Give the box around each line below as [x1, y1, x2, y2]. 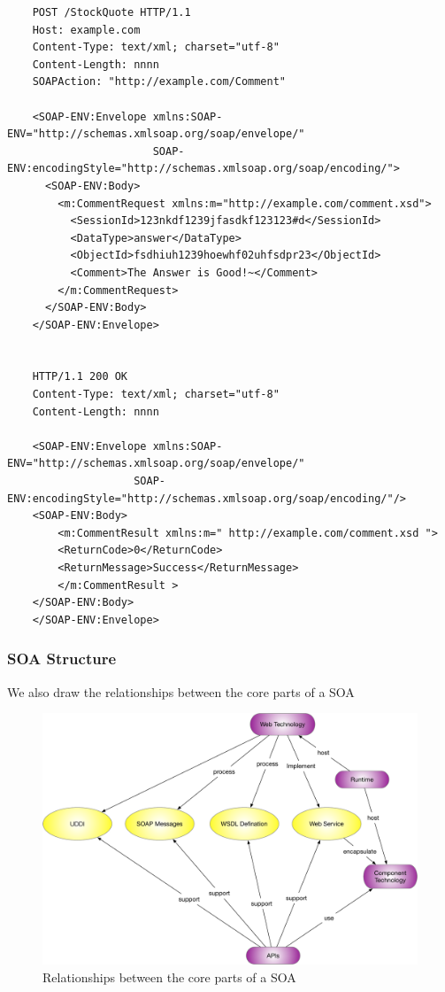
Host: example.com [32, 23, 141, 36]
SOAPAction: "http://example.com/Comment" [32, 75, 286, 89]
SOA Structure [7, 647, 117, 670]
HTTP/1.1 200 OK [32, 370, 128, 384]
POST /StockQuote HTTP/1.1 [32, 6, 191, 19]
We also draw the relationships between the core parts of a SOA [7, 682, 355, 701]
